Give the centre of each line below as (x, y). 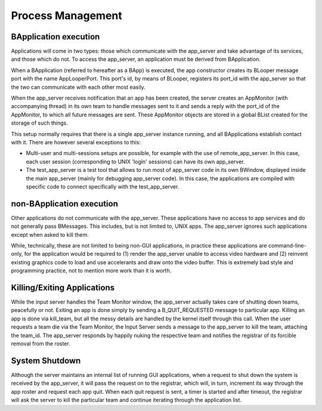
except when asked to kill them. (50, 234)
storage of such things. (39, 123)
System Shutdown (46, 361)
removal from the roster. (41, 344)
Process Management (66, 16)
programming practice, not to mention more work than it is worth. (91, 271)
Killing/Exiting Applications (63, 287)
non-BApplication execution (65, 204)
